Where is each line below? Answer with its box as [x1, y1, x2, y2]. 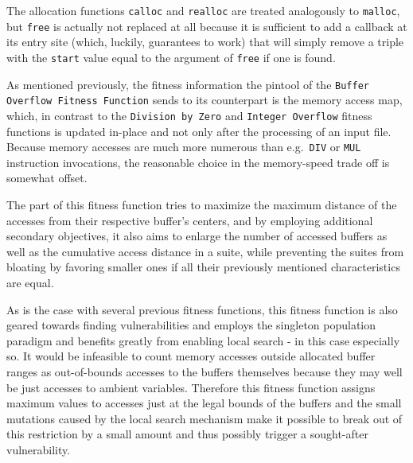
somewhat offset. [6, 169, 88, 186]
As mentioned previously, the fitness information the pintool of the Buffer [6, 76, 369, 92]
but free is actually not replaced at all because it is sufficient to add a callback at [6, 18, 407, 34]
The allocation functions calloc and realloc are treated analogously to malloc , [6, 2, 400, 18]
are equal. [6, 274, 54, 290]
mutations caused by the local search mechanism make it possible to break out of [6, 410, 403, 426]
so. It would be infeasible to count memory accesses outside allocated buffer [6, 348, 376, 364]
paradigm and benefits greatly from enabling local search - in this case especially [6, 332, 400, 348]
